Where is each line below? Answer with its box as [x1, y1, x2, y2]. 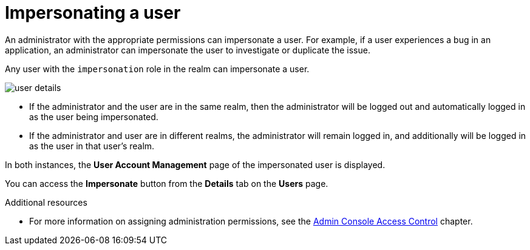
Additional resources [5, 197, 87, 208]
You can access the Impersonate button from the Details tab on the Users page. [5, 178, 328, 189]
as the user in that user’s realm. [29, 140, 155, 151]
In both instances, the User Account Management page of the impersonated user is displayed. [5, 159, 386, 170]
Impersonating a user [5, 2, 181, 23]
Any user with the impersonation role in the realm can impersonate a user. [5, 63, 310, 74]
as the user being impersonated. [29, 111, 158, 122]
